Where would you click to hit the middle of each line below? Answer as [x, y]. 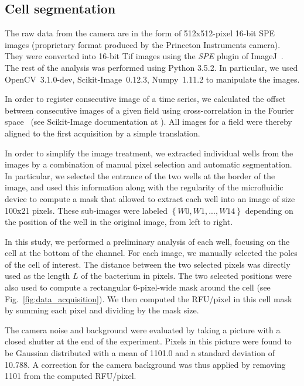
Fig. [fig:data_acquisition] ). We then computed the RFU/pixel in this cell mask [148, 298]
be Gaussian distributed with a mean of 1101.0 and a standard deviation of [140, 353]
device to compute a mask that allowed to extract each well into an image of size [150, 198]
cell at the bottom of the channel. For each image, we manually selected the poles [151, 253]
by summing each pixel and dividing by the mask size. [102, 310]
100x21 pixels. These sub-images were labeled [86, 210]
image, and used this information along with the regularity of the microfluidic [144, 187]
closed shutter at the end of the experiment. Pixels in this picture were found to [148, 341]
